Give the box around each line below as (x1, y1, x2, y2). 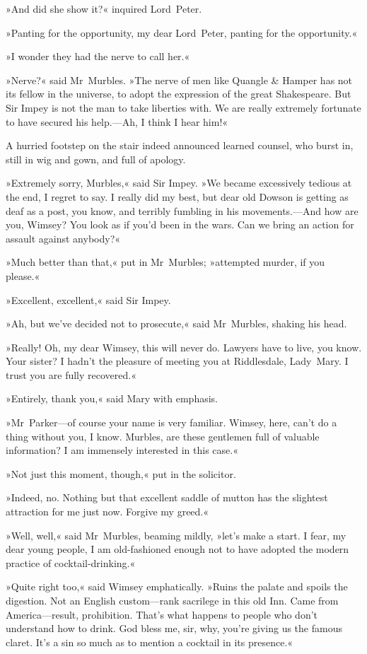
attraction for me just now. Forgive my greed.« (6, 504, 209, 519)
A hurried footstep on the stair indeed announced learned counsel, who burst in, (6, 138, 354, 153)
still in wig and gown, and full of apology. (6, 151, 186, 166)
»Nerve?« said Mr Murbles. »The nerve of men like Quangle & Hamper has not (6, 72, 353, 87)
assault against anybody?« (6, 230, 121, 245)
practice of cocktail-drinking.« (6, 555, 136, 570)
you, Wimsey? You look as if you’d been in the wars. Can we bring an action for (6, 217, 354, 232)
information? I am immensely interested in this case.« (6, 443, 238, 457)
